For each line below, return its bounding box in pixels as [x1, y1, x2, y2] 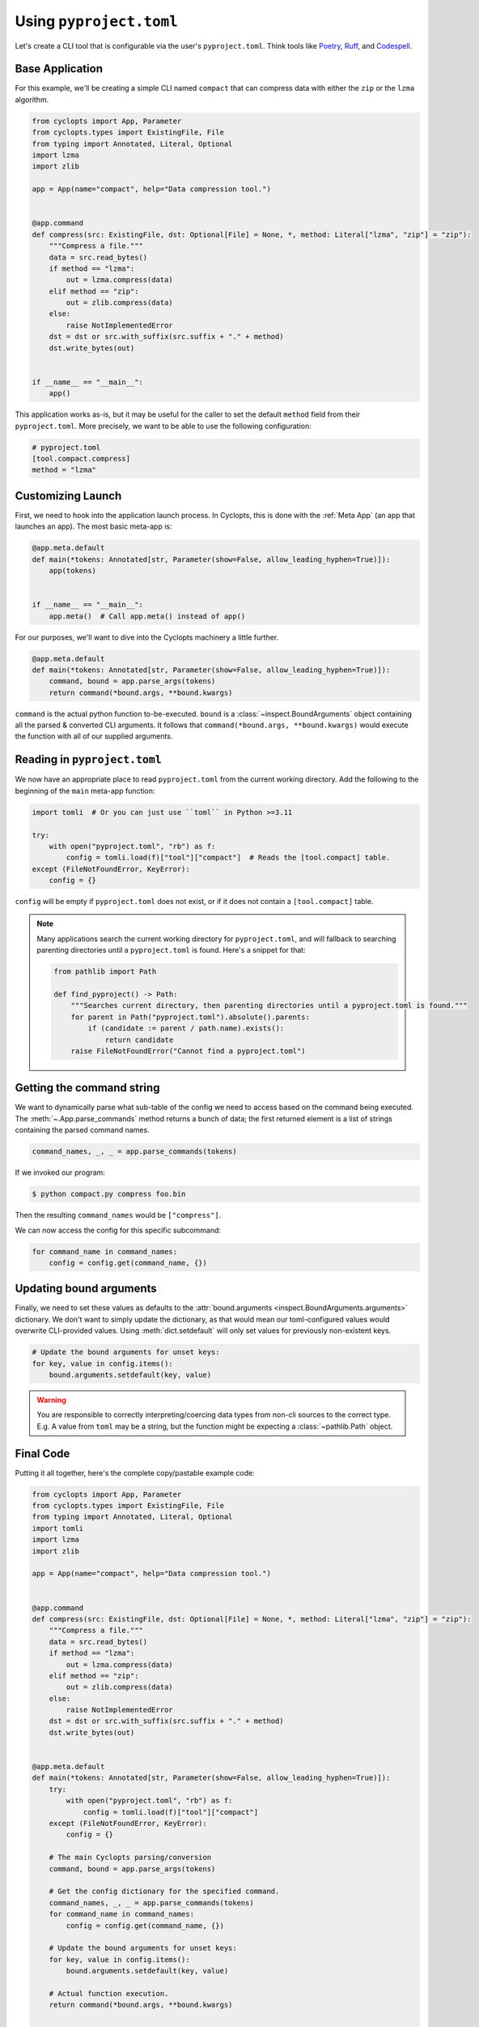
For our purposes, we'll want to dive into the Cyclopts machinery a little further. [15, 632, 279, 642]
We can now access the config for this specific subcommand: [15, 1225, 222, 1235]
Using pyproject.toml [15, 12, 178, 30]
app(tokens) [49, 566, 97, 575]
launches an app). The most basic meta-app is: [15, 521, 172, 531]
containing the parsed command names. [15, 1125, 150, 1135]
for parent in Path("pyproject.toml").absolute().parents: [70, 1012, 311, 1022]
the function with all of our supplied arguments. [15, 731, 173, 741]
